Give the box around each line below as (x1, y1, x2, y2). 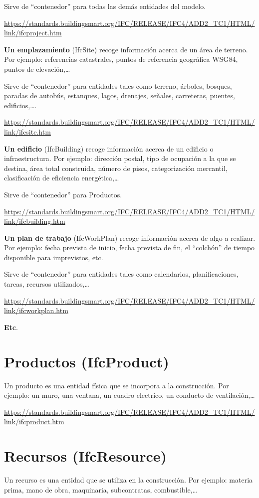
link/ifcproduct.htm (4, 416, 64, 427)
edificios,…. (4, 100, 37, 110)
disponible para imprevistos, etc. (4, 252, 103, 262)
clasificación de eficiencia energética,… (4, 172, 119, 183)
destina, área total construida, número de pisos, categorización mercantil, (4, 163, 228, 173)
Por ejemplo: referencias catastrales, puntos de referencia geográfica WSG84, (4, 54, 238, 64)
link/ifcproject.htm (4, 27, 62, 38)
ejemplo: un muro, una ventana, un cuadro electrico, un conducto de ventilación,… (4, 390, 255, 400)
